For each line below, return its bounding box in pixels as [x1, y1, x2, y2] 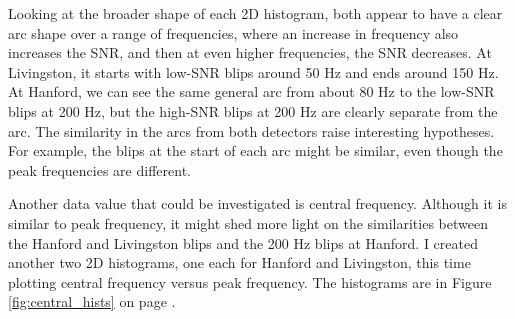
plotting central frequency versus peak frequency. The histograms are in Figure [8, 271, 492, 292]
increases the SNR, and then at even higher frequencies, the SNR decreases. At [8, 42, 492, 63]
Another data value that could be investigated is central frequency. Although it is [8, 193, 507, 214]
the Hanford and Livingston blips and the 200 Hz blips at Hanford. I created [8, 232, 478, 253]
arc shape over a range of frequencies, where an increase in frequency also [8, 22, 459, 43]
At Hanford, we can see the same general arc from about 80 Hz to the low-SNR [8, 81, 495, 102]
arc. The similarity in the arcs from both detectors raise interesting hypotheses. [8, 120, 495, 141]
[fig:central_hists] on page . [8, 291, 176, 312]
